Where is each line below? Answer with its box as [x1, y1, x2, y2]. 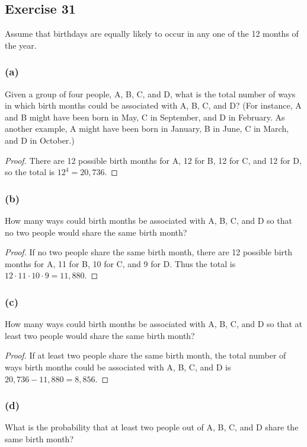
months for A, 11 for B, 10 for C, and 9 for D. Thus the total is [5, 257, 236, 270]
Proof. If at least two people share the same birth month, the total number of [5, 349, 286, 362]
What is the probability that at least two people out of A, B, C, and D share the [5, 421, 299, 433]
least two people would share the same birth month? [5, 329, 195, 341]
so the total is [5, 166, 55, 178]
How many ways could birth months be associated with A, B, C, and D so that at [5, 318, 303, 330]
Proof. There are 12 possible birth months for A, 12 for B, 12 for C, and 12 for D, [5, 154, 302, 166]
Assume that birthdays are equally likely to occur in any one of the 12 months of [5, 27, 299, 40]
